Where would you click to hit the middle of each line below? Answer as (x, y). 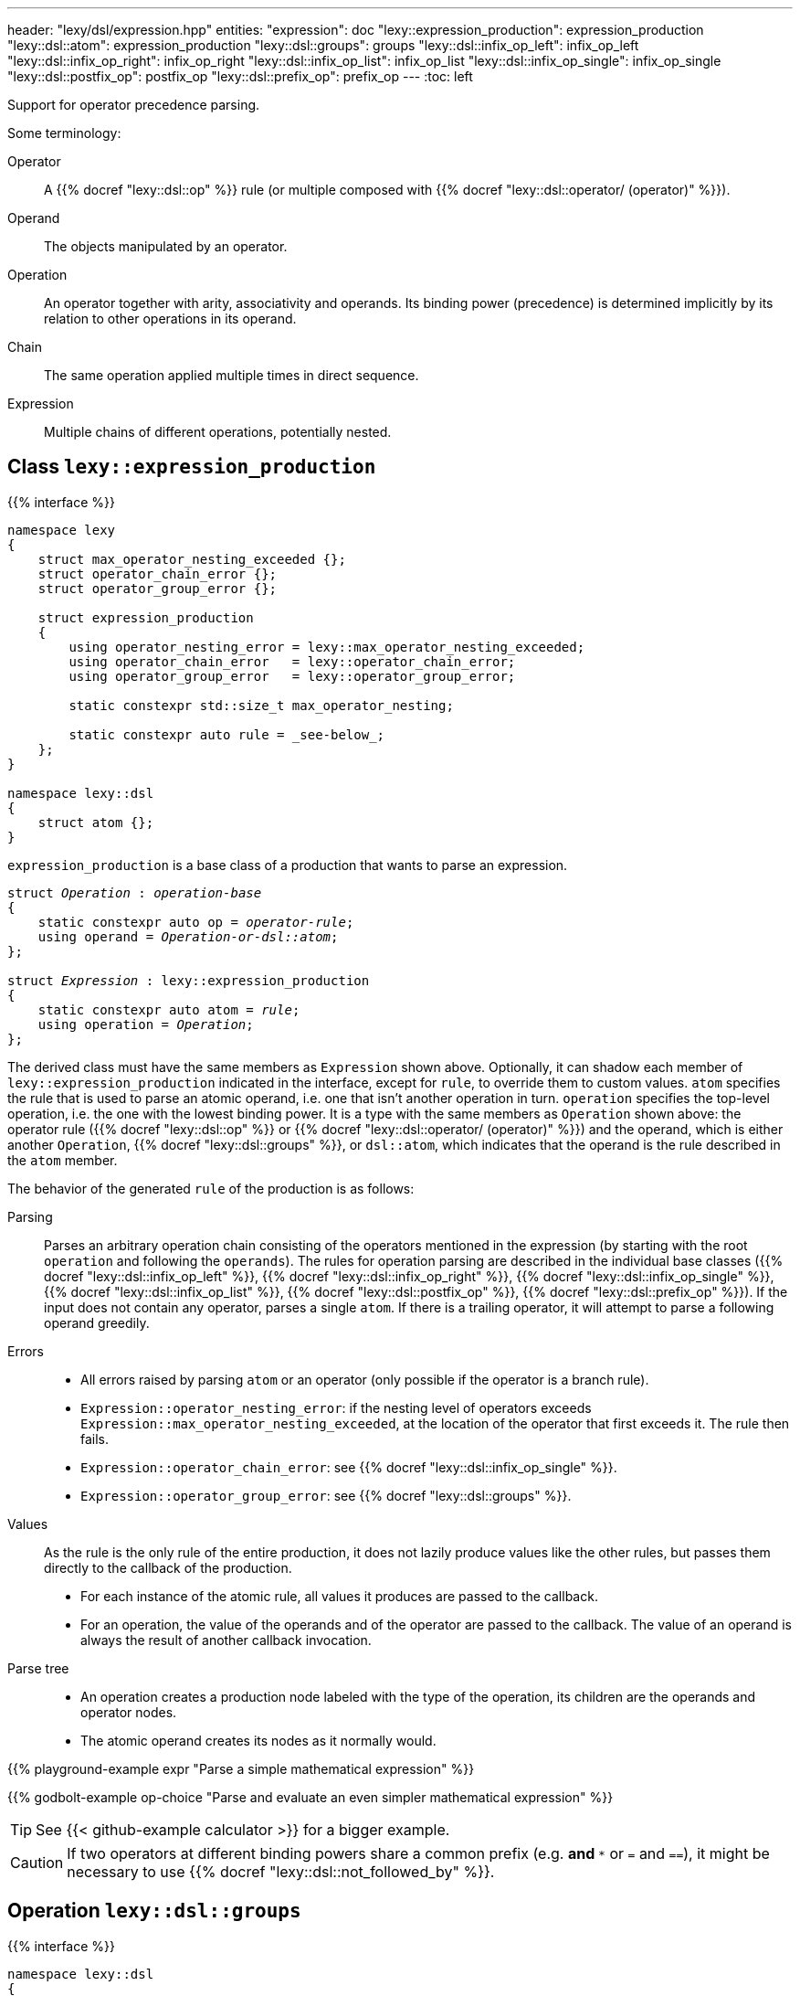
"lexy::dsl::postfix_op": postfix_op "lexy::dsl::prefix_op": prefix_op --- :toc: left (240, 76)
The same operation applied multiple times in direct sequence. (232, 375)
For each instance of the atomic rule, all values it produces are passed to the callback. (339, 1596)
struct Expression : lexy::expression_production (189, 980)
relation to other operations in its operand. (170, 319)
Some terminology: (64, 133)
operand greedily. (97, 1322)
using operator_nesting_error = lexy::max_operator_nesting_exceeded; (327, 647)
